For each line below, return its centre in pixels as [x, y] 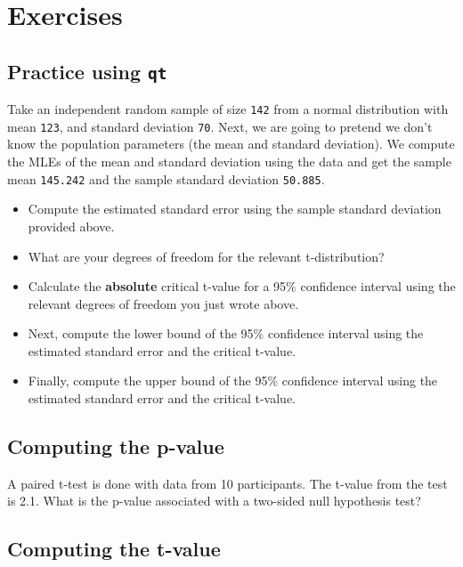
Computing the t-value [114, 549]
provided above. [71, 226]
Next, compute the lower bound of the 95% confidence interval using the [226, 333]
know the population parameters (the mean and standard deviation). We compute [231, 144]
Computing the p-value [116, 446]
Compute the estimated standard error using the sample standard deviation [235, 209]
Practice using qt [87, 71]
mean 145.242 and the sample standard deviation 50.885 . [166, 178]
